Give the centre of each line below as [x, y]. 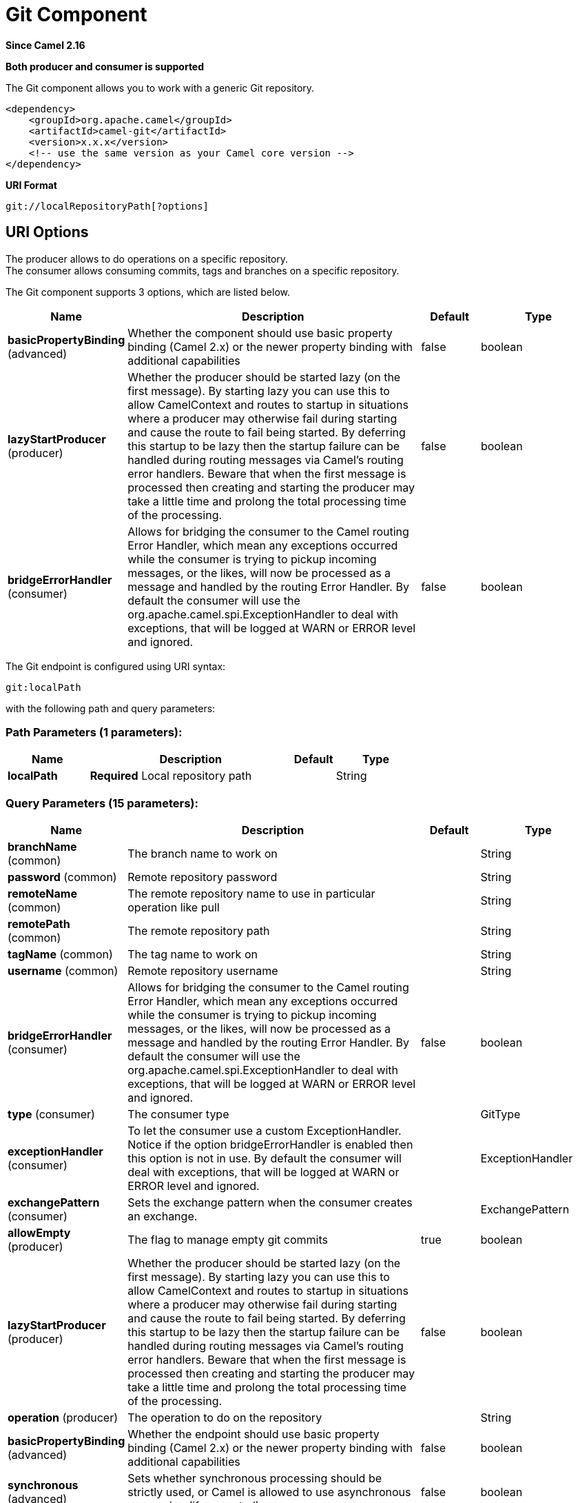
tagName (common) [60, 955]
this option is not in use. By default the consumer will [265, 1159]
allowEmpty [39, 1233]
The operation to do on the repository [225, 1418]
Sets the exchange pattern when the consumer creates [270, 1203]
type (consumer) [51, 1114]
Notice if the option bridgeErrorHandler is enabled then [270, 1145]
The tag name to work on [193, 955]
